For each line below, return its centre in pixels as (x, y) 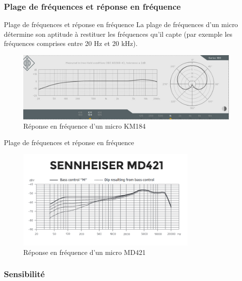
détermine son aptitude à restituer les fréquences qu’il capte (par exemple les (118, 34)
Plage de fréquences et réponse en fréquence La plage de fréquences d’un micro (121, 24)
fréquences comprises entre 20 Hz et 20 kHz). (71, 43)
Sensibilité (24, 274)
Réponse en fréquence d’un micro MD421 (85, 252)
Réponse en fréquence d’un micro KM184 (85, 126)
